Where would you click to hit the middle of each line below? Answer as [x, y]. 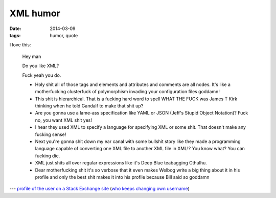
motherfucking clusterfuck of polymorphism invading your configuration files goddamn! [127, 92]
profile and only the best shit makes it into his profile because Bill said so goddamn [122, 177]
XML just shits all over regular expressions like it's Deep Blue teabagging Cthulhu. [121, 163]
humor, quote [64, 35]
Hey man [32, 56]
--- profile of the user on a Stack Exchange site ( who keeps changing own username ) [100, 189]
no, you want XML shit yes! [63, 120]
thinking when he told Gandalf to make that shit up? [89, 106]
